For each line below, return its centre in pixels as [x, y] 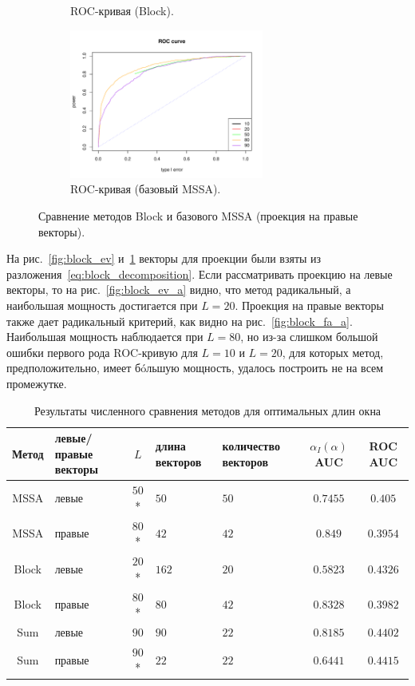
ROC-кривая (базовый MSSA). [146, 189]
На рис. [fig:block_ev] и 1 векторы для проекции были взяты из [164, 258]
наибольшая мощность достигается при [102, 305]
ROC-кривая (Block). [122, 10]
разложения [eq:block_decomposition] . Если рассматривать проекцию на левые [200, 274]
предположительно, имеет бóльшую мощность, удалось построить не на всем [195, 368]
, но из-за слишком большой [309, 337]
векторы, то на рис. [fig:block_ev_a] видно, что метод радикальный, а [179, 289]
